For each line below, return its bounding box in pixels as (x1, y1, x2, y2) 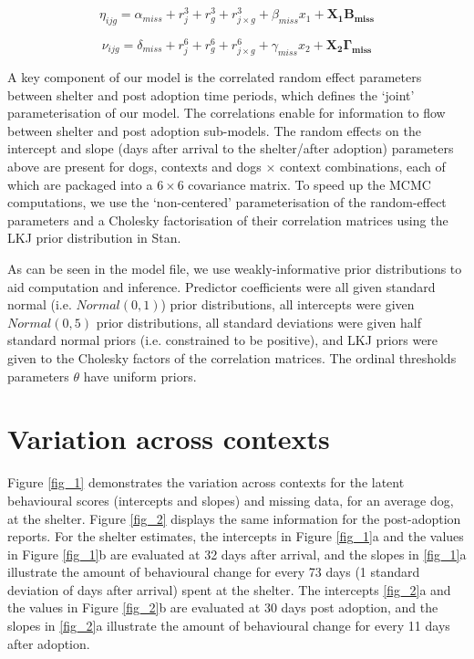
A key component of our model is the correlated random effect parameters (7, 68, 422, 87)
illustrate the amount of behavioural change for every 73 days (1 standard (7, 562, 420, 581)
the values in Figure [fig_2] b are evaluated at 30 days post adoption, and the (7, 598, 438, 617)
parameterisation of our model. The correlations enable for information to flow (7, 103, 446, 122)
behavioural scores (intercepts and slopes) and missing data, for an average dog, (7, 490, 454, 509)
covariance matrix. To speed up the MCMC (188, 174, 431, 194)
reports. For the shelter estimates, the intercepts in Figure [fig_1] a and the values (7, 527, 464, 546)
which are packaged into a (7, 174, 153, 194)
